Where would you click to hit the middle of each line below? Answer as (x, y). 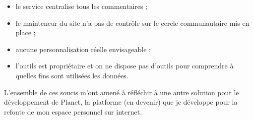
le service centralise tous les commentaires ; (82, 6)
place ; (26, 32)
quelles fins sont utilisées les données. (72, 75)
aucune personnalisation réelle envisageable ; (83, 49)
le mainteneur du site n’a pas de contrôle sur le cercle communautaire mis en (132, 23)
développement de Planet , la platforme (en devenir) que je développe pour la (121, 102)
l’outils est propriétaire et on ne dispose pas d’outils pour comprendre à (125, 66)
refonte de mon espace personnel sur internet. (73, 111)
